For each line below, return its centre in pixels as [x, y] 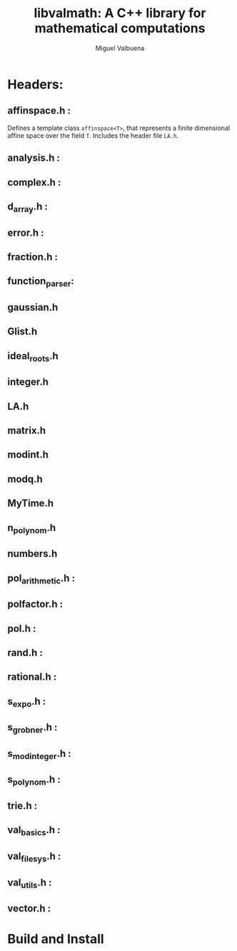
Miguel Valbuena [120, 48]
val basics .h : [34, 831]
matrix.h [27, 431]
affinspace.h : [39, 111]
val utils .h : [30, 883]
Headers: [35, 84]
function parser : [41, 282]
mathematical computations [120, 28]
